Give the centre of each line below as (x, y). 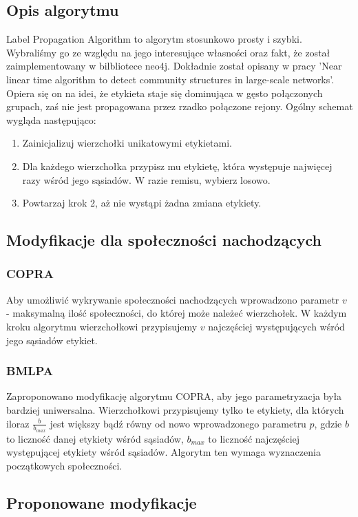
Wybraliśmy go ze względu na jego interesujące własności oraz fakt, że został (168, 52)
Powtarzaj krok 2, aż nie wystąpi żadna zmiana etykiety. (142, 203)
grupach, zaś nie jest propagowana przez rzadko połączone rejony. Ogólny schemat (180, 106)
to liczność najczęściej (254, 438)
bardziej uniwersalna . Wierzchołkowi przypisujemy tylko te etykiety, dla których (175, 409)
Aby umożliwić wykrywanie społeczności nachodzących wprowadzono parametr (173, 299)
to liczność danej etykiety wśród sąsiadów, (95, 438)
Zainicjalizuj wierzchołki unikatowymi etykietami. (127, 143)
